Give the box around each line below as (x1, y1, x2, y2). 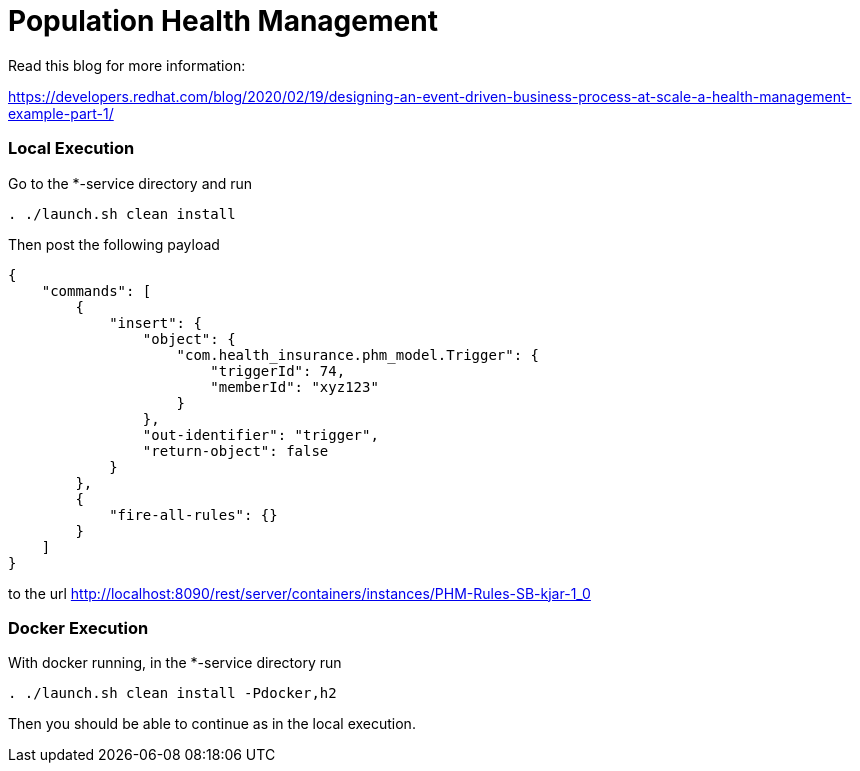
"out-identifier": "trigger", (142, 426, 379, 443)
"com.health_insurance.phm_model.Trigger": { (176, 346, 540, 363)
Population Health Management (8, 4, 438, 38)
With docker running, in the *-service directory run (8, 654, 342, 672)
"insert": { (109, 314, 202, 331)
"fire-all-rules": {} (109, 506, 278, 523)
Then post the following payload (8, 235, 220, 253)
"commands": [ (41, 282, 152, 299)
